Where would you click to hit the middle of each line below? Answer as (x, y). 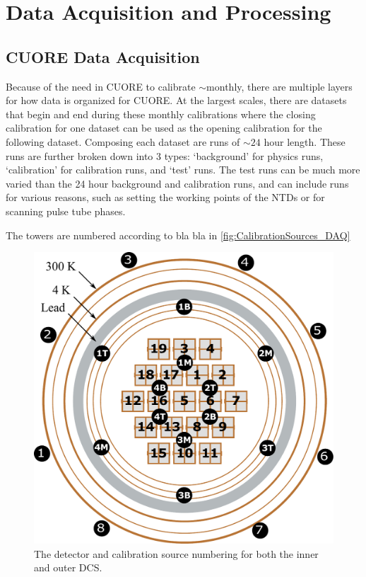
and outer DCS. (68, 567)
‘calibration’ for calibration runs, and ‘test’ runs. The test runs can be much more (183, 170)
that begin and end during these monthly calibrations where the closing (161, 114)
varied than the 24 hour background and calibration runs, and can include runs (177, 183)
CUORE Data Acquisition (103, 56)
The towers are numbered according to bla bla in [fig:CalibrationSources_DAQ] (178, 235)
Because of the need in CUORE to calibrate (101, 86)
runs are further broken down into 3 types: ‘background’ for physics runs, (165, 155)
